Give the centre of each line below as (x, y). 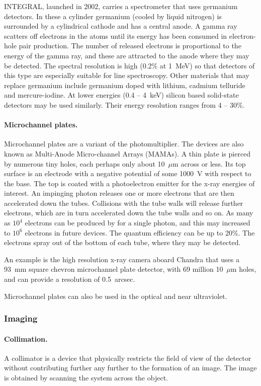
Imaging (21, 318)
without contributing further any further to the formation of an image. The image (130, 368)
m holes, (243, 269)
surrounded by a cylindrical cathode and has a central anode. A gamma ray (121, 26)
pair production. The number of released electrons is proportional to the (130, 46)
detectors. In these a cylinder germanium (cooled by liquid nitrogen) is (113, 16)
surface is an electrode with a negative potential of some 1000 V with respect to (128, 173)
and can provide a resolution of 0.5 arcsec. (70, 279)
